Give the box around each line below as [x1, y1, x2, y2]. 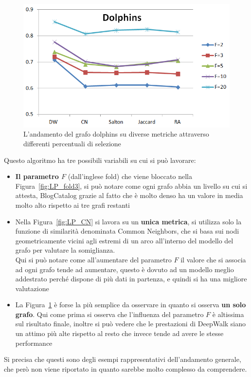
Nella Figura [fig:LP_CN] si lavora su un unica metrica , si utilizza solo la [15, 216, 242, 226]
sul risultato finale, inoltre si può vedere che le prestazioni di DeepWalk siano [15, 318, 246, 329]
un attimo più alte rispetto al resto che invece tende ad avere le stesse [15, 328, 224, 338]
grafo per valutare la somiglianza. [15, 245, 115, 255]
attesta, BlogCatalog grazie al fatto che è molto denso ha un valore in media [15, 190, 243, 200]
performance [15, 337, 53, 348]
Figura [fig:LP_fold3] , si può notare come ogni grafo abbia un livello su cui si [15, 180, 248, 191]
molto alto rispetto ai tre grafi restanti [15, 199, 130, 210]
